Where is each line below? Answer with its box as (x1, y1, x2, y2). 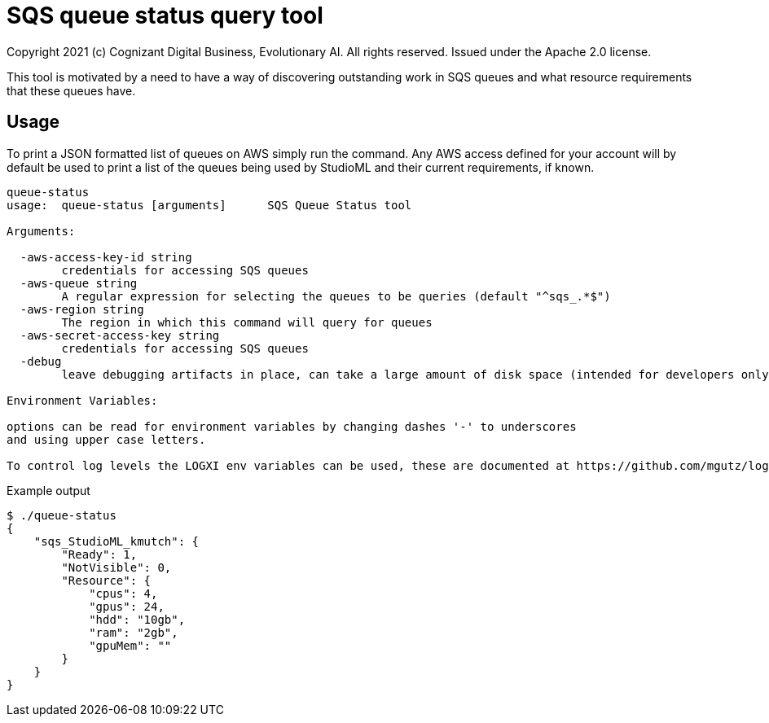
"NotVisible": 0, (61, 560, 172, 574)
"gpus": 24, (89, 599, 165, 613)
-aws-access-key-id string (20, 250, 192, 264)
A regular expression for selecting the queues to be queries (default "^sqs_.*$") (61, 289, 611, 303)
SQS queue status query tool (7, 2, 323, 29)
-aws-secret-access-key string (20, 328, 220, 342)
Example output (7, 483, 90, 497)
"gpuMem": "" (89, 638, 172, 652)
